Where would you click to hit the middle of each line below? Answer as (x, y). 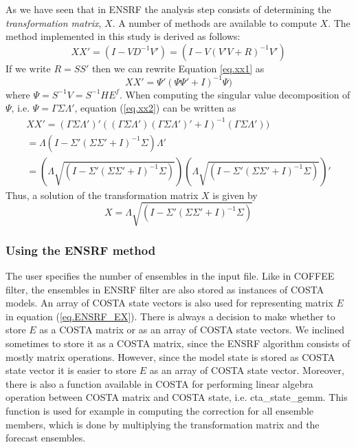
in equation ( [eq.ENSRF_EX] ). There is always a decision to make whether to (170, 316)
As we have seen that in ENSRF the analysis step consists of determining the (168, 9)
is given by (235, 195)
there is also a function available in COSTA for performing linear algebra (159, 383)
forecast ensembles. (46, 438)
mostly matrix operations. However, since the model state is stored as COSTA (170, 356)
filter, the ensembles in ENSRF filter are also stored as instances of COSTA (165, 289)
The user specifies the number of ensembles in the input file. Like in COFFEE (170, 276)
